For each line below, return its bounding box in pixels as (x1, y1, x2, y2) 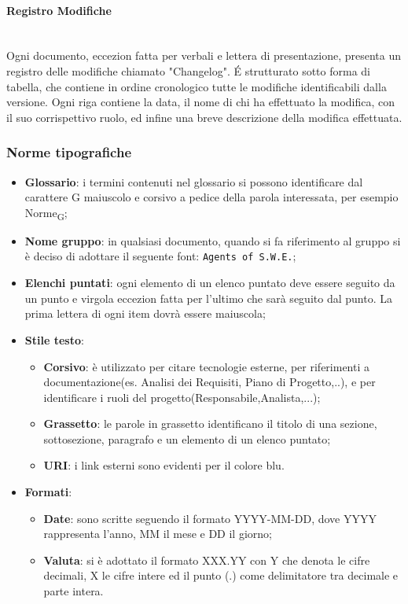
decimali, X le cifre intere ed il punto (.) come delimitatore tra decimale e (43, 567, 399, 584)
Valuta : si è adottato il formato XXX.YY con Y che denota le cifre (43, 551, 370, 568)
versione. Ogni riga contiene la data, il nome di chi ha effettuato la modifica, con (6, 94, 395, 110)
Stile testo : (24, 331, 84, 348)
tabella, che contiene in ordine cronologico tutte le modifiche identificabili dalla (6, 78, 387, 94)
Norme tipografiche (6, 142, 132, 162)
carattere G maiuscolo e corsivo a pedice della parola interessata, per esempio (24, 189, 399, 205)
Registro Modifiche (6, 2, 112, 18)
